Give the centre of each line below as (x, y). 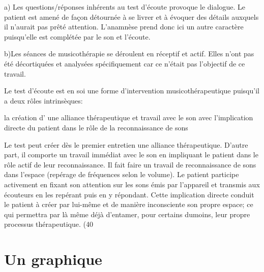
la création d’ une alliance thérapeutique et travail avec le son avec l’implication (129, 117)
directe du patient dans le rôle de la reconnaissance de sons (96, 127)
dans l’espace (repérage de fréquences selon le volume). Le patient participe (122, 174)
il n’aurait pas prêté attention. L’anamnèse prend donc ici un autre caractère (124, 27)
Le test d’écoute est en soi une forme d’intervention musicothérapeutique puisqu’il (132, 91)
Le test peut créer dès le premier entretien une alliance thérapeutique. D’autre (126, 144)
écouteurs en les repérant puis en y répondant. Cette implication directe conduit (129, 194)
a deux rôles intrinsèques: (43, 100)
